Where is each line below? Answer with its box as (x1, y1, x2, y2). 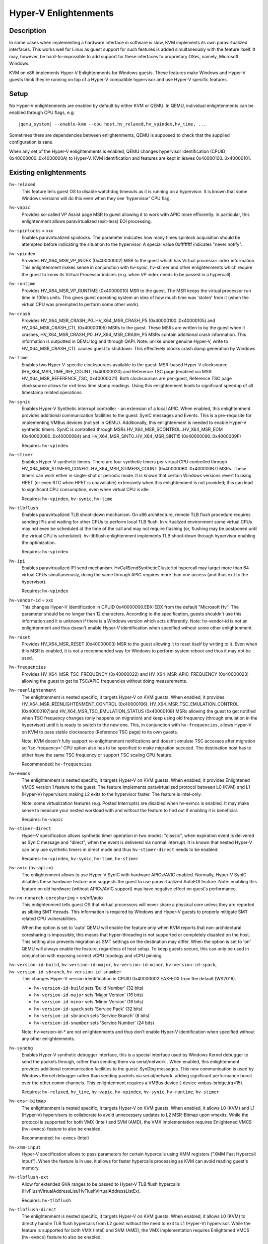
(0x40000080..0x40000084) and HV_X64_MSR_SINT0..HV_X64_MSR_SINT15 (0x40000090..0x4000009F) (21, 433, 241, 439)
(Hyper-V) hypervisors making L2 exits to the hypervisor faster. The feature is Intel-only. (21, 791, 202, 797)
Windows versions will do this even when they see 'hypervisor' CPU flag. (21, 195, 171, 201)
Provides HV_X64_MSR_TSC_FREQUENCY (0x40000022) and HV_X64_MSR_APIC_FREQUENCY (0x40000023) (21, 671, 249, 677)
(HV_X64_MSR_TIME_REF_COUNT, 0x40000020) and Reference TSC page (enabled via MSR (21, 368, 212, 374)
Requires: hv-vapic (21, 816, 64, 822)
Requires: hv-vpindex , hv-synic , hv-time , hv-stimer (21, 855, 139, 861)
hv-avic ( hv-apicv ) (9, 865, 53, 871)
